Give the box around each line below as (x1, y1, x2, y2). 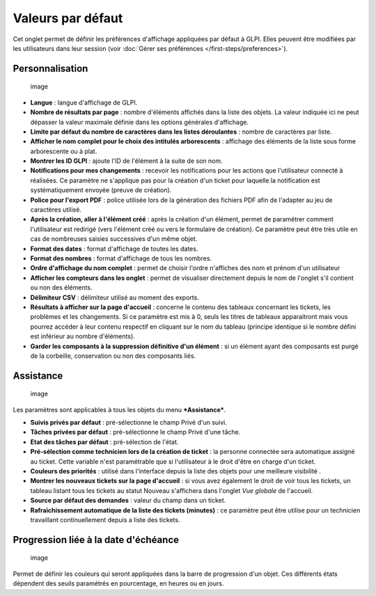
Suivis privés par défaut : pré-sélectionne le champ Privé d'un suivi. (30, 418, 228, 427)
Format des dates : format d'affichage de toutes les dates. (30, 244, 198, 253)
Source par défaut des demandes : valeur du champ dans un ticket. (30, 496, 226, 505)
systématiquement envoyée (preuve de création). (30, 186, 172, 194)
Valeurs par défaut (13, 10, 123, 26)
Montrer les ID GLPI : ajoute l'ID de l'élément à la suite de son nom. (30, 157, 223, 165)
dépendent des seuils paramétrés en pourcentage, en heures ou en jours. (13, 579, 224, 588)
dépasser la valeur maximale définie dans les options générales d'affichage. (30, 118, 249, 126)
